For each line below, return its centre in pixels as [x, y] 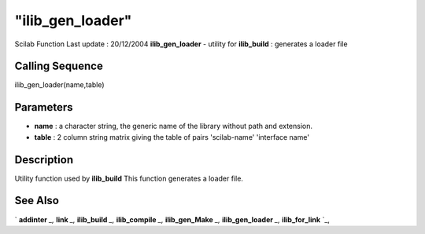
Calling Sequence [59, 66]
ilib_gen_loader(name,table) [60, 85]
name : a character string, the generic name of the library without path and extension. [173, 126]
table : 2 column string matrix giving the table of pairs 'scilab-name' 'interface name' [172, 137]
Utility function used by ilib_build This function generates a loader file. [129, 178]
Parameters [44, 107]
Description [44, 160]
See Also [37, 201]
